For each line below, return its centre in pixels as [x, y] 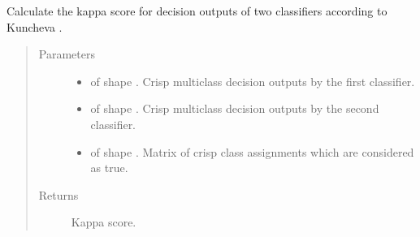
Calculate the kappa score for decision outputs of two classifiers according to [197, 11]
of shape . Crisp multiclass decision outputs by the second [235, 108]
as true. [109, 168]
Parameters [67, 54]
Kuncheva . [35, 26]
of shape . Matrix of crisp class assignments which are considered [252, 151]
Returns [58, 194]
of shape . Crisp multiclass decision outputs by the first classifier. [253, 81]
